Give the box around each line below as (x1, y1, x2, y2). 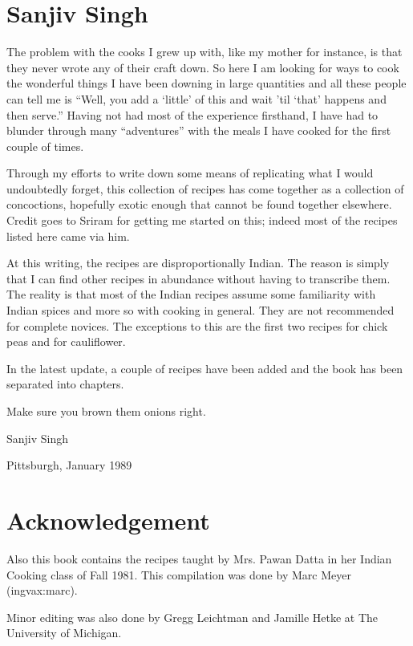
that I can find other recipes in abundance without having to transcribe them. (6, 270, 391, 286)
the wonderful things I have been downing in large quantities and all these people (6, 75, 407, 91)
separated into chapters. (6, 376, 124, 392)
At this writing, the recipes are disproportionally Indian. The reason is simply (6, 254, 390, 271)
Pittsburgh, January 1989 (6, 457, 132, 473)
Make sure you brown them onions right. (6, 403, 206, 419)
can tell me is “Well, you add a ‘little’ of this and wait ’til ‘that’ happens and (6, 90, 387, 107)
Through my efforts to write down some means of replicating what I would (6, 165, 374, 181)
